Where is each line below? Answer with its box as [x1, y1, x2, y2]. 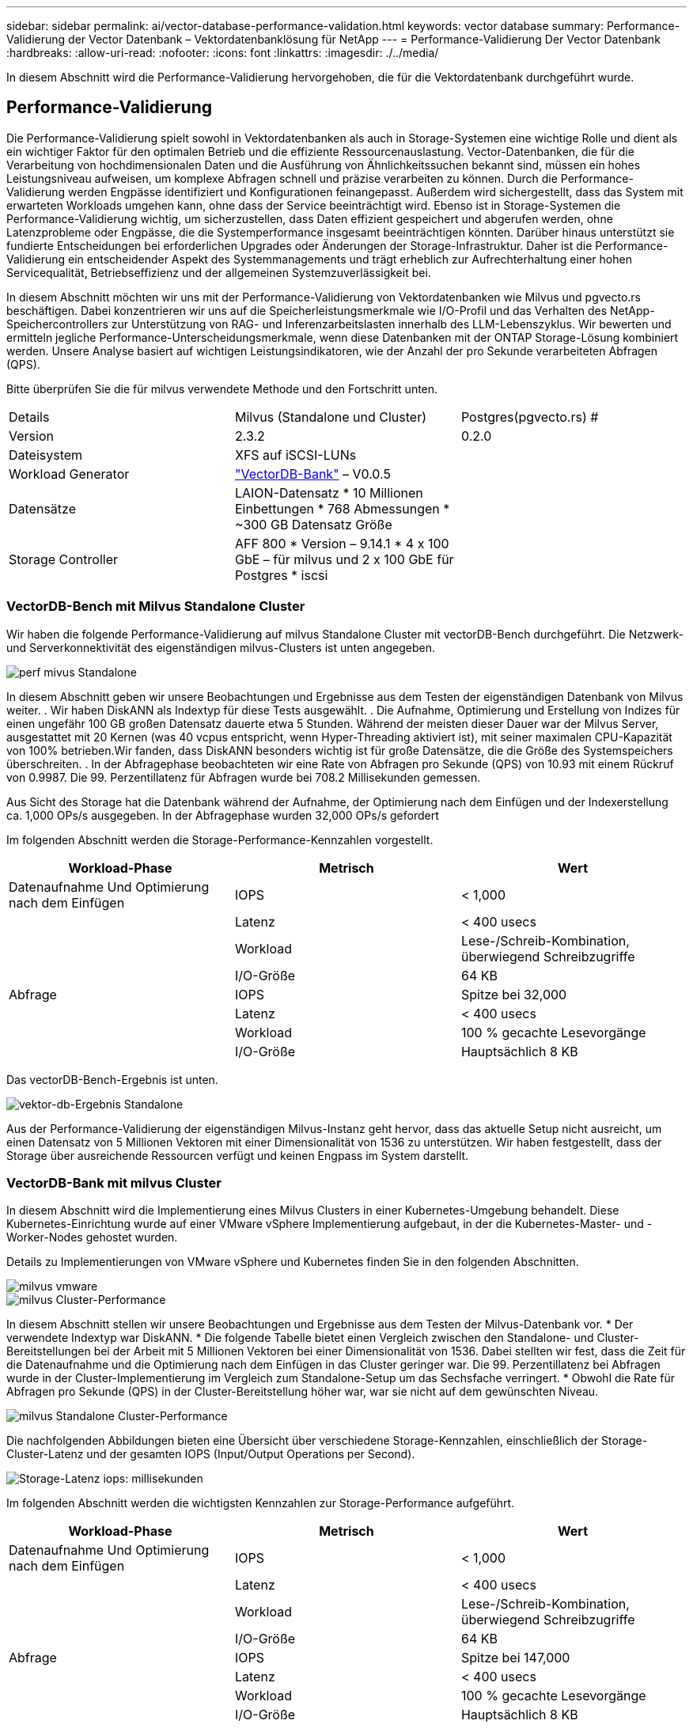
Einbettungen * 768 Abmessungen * [234, 500, 450, 517]
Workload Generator [9, 465, 130, 482]
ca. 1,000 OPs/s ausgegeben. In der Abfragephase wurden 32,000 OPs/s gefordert [6, 808, 439, 822]
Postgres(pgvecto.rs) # [460, 408, 599, 425]
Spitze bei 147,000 [460, 1650, 570, 1666]
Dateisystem [9, 446, 83, 463]
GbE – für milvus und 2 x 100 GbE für [234, 551, 454, 567]
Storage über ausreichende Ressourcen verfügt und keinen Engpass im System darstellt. [6, 1148, 469, 1162]
